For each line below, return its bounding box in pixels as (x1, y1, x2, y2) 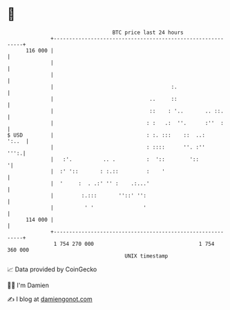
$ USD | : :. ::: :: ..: (7, 131, 206, 139)
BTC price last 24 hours (112, 29, 184, 36)
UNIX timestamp (124, 252, 169, 260)
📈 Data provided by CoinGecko (7, 265, 97, 273)
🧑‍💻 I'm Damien (7, 281, 50, 289)
